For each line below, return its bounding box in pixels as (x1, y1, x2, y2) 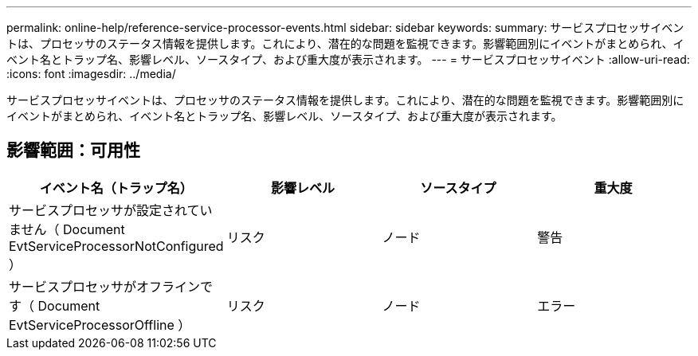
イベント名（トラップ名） (39, 179, 193, 196)
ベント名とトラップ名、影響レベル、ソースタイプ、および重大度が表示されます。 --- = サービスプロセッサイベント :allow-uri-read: (6, 53, 690, 66)
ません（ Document (9, 221, 125, 237)
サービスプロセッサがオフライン (9, 278, 201, 295)
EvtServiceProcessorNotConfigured (9, 237, 224, 254)
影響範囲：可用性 (6, 140, 140, 161)
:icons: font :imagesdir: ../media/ (6, 67, 176, 80)
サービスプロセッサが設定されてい (9, 201, 213, 218)
